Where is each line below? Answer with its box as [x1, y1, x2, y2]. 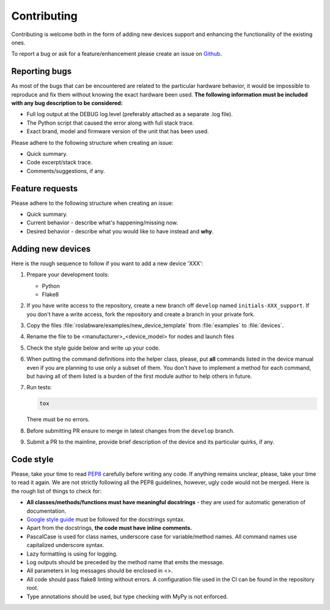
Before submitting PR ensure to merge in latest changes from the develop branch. [26, 427, 235, 434]
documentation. [26, 507, 67, 515]
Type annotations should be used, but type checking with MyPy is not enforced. [26, 593, 229, 600]
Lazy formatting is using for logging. [26, 550, 118, 557]
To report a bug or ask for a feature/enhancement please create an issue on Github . [11, 50, 222, 57]
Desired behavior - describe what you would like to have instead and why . [26, 227, 214, 235]
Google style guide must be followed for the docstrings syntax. [26, 516, 185, 523]
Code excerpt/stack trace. [26, 159, 93, 166]
